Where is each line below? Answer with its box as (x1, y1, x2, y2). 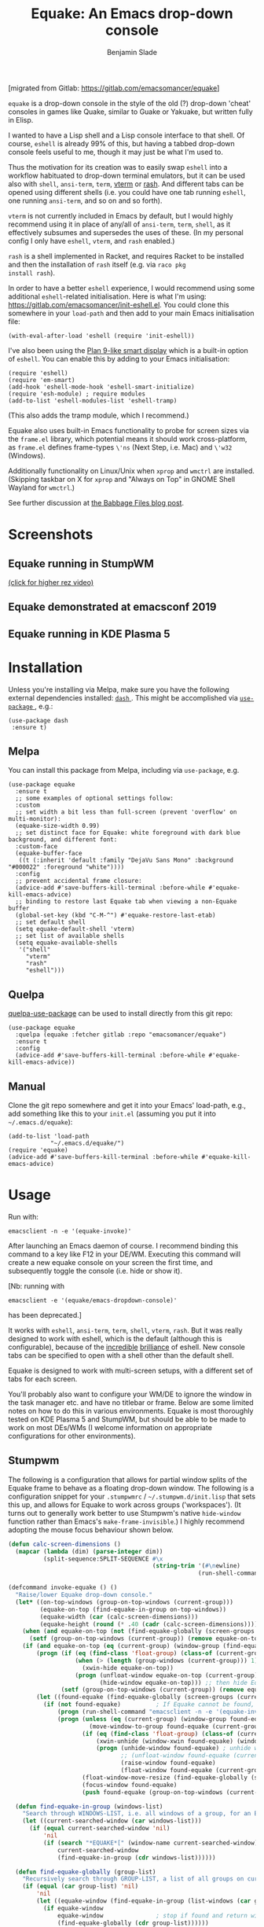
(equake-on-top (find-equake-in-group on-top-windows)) (39, 1605, 226, 1613)
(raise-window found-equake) (120, 1759, 216, 1767)
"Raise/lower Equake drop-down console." (15, 1591, 153, 1599)
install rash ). (8, 268, 56, 278)
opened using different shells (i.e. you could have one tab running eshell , (8, 187, 246, 197)
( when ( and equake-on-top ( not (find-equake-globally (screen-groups (22, 1627, 255, 1635)
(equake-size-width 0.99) (15, 822, 101, 830)
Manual (8, 1079, 46, 1093)
